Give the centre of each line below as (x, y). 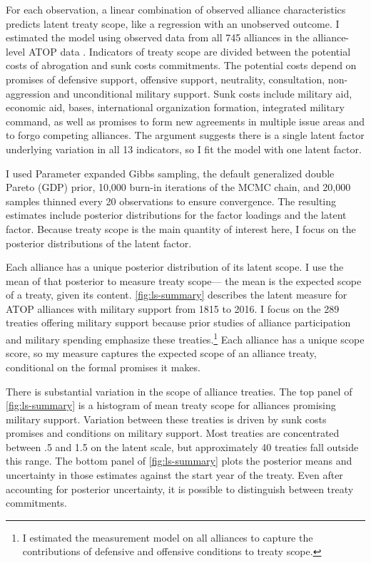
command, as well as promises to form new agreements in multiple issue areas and (185, 121)
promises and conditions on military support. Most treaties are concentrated (173, 433)
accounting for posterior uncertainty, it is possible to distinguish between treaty (180, 489)
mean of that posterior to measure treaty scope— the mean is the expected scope (184, 280)
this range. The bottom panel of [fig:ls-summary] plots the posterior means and (179, 461)
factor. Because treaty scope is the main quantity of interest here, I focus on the (181, 228)
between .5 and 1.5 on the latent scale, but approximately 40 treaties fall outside (182, 446)
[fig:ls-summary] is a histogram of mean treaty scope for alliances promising (171, 405)
